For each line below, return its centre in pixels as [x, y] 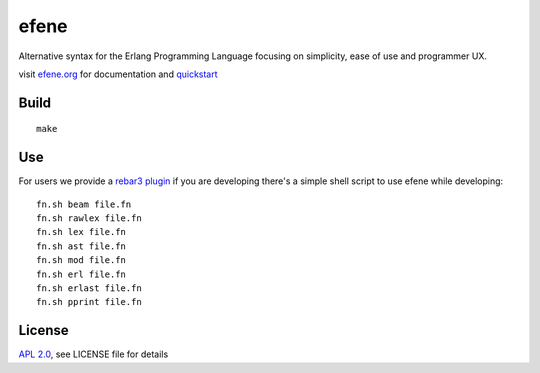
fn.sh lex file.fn [81, 232]
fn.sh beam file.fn [84, 204]
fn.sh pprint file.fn [89, 302]
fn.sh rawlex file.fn [89, 218]
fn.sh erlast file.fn [89, 288]
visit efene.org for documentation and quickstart [118, 74]
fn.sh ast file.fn [81, 246]
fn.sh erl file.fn [81, 274]
